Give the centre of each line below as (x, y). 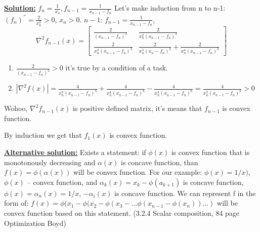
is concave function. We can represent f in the (185, 193)
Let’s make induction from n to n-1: (170, 8)
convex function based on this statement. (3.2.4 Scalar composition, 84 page (122, 212)
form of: (16, 203)
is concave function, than (160, 162)
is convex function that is (210, 152)
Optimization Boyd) (35, 223)
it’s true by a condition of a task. (117, 68)
